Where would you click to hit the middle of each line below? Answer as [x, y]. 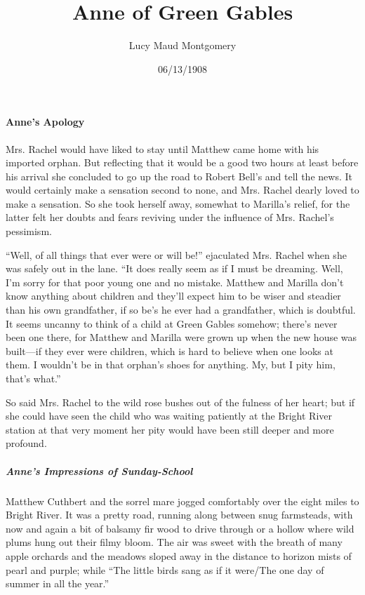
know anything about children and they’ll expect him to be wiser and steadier [173, 296]
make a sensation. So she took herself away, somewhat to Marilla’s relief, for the [178, 203]
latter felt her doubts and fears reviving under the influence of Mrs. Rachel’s [170, 217]
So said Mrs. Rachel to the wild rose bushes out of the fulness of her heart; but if [180, 402]
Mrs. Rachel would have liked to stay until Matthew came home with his [162, 148]
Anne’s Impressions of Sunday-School [99, 470]
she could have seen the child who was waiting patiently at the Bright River [169, 416]
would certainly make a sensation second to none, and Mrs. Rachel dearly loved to [182, 190]
